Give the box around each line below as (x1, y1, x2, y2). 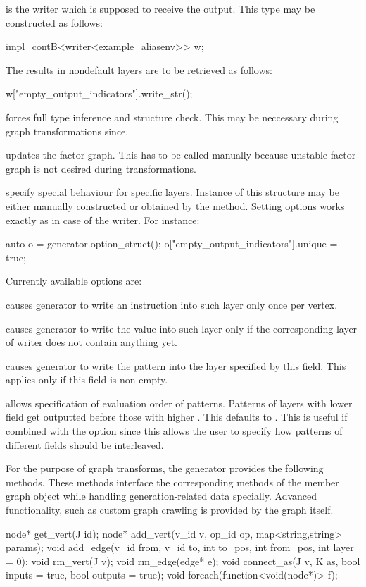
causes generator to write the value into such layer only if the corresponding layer (6, 321, 358, 335)
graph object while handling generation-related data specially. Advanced (6, 488, 317, 503)
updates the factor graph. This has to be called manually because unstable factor (6, 147, 356, 162)
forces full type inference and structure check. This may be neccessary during (6, 109, 339, 124)
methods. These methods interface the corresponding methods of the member (6, 474, 339, 489)
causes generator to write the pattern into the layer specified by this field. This (6, 358, 346, 373)
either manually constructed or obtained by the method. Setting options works (6, 198, 345, 213)
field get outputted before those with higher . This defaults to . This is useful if (6, 409, 348, 424)
